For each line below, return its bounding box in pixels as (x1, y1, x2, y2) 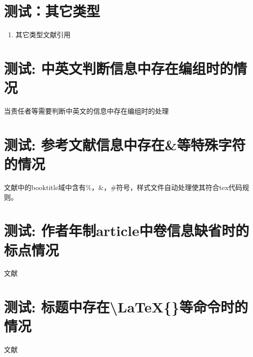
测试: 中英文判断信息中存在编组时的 (4, 58, 233, 78)
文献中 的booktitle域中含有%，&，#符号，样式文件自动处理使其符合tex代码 (4, 182, 243, 192)
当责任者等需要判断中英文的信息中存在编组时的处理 (4, 106, 169, 116)
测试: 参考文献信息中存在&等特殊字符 (4, 134, 246, 154)
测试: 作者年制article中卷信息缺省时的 (4, 220, 250, 240)
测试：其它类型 (4, 1, 101, 21)
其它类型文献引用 (15, 29, 71, 40)
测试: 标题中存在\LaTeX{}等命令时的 (4, 297, 248, 317)
